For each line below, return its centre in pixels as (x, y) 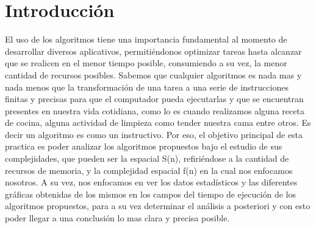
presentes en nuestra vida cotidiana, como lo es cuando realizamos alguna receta (155, 110)
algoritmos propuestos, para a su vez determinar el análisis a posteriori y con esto (158, 206)
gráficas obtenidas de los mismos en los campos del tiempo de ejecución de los (150, 194)
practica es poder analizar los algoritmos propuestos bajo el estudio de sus (144, 146)
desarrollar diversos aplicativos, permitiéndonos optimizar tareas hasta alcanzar (153, 51)
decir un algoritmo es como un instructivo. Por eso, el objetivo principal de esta (154, 134)
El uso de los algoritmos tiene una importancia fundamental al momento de (146, 39)
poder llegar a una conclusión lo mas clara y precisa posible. (117, 218)
